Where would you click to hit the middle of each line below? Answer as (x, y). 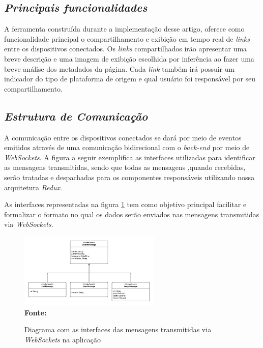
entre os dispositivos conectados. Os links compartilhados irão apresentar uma (126, 49)
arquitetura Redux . (33, 187)
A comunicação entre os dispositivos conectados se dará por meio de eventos (123, 137)
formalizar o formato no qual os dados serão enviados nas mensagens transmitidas (132, 214)
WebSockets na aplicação (63, 340)
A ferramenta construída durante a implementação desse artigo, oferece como (124, 29)
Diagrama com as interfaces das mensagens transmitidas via (118, 329)
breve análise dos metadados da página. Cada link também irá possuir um (120, 68)
